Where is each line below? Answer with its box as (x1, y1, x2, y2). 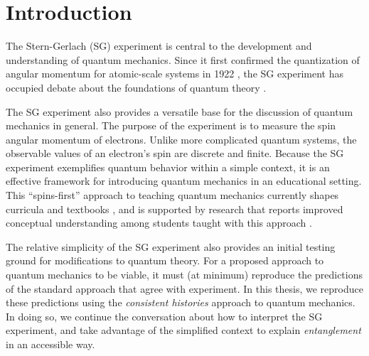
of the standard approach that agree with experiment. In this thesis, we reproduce (6, 281, 363, 296)
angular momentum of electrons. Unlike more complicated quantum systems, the (6, 131, 357, 146)
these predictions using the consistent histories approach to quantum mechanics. (6, 295, 355, 310)
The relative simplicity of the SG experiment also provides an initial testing (6, 239, 336, 254)
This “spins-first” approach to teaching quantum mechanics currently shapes (6, 188, 339, 203)
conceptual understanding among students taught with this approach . (6, 215, 312, 230)
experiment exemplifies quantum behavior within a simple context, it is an (6, 159, 330, 174)
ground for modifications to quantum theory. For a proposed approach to (6, 253, 324, 268)
